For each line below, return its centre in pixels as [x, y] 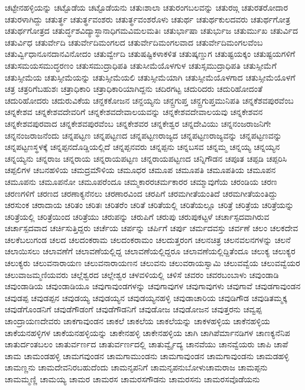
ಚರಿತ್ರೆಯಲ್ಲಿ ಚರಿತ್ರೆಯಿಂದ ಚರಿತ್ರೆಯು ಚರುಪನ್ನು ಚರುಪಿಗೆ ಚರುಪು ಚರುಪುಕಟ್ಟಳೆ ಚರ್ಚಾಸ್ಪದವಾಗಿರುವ [137, 216]
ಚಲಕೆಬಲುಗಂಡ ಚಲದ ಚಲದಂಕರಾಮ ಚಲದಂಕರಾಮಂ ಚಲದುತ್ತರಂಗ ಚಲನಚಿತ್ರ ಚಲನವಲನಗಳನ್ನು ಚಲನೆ [148, 239]
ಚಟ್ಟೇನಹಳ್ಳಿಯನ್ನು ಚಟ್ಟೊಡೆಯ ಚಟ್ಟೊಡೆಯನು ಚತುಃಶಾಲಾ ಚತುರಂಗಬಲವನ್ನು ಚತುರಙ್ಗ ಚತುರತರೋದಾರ [147, 7]
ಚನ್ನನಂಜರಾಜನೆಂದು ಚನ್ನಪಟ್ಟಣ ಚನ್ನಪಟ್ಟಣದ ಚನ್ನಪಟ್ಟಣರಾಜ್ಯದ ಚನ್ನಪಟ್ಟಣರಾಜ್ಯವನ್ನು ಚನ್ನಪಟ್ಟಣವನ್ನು [143, 135]
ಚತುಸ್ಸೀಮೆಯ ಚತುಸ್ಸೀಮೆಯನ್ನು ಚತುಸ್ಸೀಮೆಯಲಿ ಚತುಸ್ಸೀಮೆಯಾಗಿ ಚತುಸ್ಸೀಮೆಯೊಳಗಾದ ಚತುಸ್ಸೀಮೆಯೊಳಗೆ [150, 77]
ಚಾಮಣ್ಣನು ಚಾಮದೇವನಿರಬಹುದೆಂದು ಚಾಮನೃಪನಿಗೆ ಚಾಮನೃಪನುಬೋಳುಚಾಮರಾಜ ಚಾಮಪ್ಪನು [136, 367]
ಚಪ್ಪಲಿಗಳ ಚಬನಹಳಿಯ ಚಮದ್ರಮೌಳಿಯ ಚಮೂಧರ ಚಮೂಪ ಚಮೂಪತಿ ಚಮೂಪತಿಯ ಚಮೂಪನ [140, 170]
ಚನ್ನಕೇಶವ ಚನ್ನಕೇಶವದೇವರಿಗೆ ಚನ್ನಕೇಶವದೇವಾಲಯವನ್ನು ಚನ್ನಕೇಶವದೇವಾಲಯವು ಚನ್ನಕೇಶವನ [134, 112]
